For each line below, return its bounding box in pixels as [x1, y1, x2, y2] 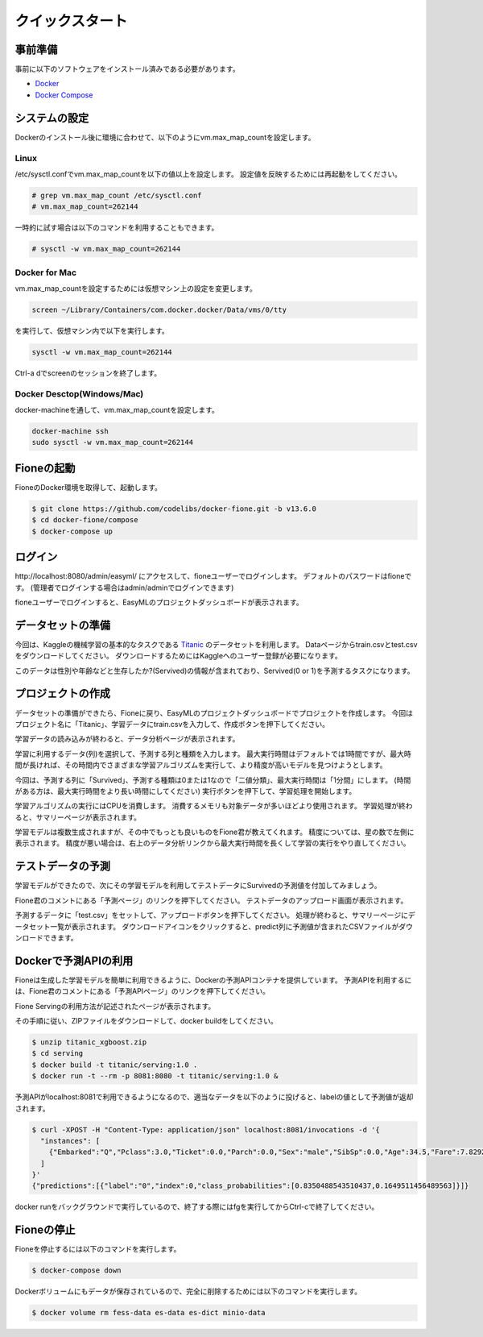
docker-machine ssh [31, 427, 109, 436]
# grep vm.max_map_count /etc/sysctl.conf [31, 190, 202, 200]
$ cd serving [31, 1048, 84, 1058]
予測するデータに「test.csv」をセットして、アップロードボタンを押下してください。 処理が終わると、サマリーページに [14, 911, 408, 920]
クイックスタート [14, 12, 128, 30]
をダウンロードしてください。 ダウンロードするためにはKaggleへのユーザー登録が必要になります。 [14, 651, 342, 661]
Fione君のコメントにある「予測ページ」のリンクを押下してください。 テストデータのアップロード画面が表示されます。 [14, 895, 408, 905]
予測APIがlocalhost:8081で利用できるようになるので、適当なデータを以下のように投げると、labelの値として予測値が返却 [14, 1092, 414, 1102]
